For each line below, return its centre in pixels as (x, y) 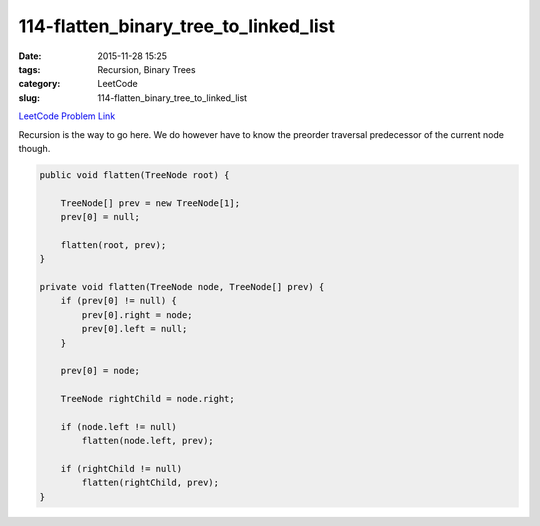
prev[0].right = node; (137, 314)
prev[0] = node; (100, 371)
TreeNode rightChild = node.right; (147, 399)
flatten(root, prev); (113, 244)
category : (39, 84)
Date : (30, 56)
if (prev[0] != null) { (118, 301)
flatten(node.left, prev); (147, 441)
